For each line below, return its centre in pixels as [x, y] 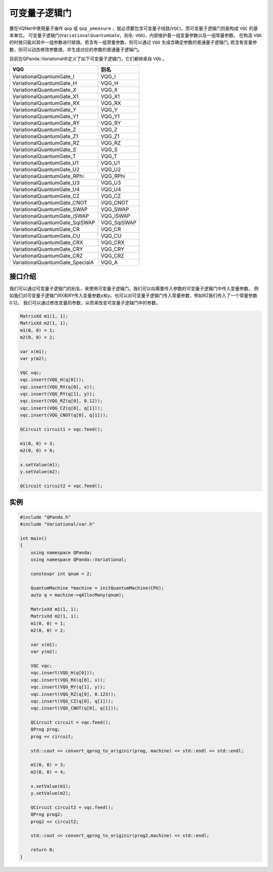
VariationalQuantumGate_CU [46, 236]
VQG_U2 [111, 169]
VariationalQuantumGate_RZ [46, 143]
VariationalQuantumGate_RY [46, 123]
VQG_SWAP [115, 209]
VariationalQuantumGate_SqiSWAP [54, 223]
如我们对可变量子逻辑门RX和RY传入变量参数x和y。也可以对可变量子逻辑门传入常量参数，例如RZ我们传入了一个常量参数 [133, 295]
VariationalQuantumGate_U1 [45, 163]
